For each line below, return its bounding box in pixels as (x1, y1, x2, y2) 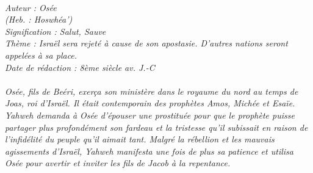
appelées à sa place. (5, 48, 77, 61)
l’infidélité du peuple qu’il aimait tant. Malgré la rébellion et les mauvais (5, 133, 275, 145)
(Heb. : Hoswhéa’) (5, 13, 73, 26)
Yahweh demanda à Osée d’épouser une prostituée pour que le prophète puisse (5, 108, 295, 121)
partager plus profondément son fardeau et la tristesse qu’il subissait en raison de (5, 120, 308, 133)
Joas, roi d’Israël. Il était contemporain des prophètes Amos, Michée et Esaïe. (5, 97, 295, 109)
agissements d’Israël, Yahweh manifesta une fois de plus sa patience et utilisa (5, 144, 293, 157)
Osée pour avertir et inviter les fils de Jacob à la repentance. (5, 156, 231, 169)
